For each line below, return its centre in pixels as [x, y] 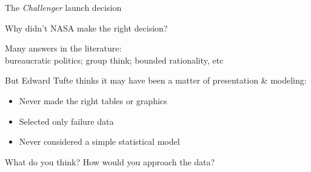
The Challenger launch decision [63, 7]
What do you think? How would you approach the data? [110, 161]
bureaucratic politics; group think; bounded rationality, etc [114, 60]
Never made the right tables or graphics [93, 100]
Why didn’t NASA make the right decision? [86, 28]
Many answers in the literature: [63, 48]
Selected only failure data [66, 121]
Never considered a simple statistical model [99, 141]
